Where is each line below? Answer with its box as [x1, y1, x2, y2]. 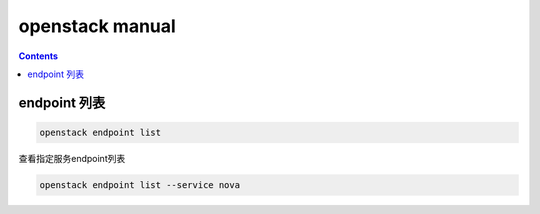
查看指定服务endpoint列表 [18, 152, 126, 164]
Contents [18, 50, 59, 62]
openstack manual [18, 15, 177, 37]
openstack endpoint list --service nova [39, 179, 240, 190]
